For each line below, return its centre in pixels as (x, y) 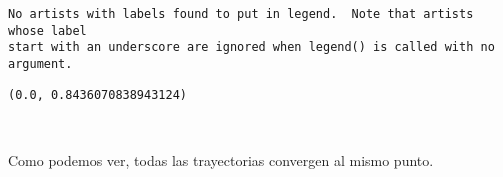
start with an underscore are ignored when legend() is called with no (251, 47)
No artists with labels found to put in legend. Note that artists (241, 14)
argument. (40, 63)
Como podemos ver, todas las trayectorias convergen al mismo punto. (221, 159)
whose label (47, 30)
